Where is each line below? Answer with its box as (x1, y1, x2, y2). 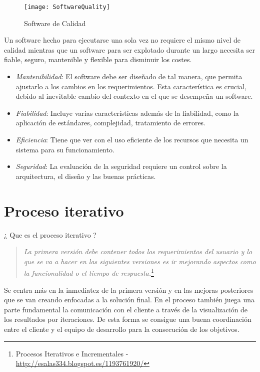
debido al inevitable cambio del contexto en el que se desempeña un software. (15, 91, 253, 101)
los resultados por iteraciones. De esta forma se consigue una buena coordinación (4, 314, 251, 324)
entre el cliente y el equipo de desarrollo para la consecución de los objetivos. (4, 323, 239, 334)
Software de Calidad (24, 18, 86, 28)
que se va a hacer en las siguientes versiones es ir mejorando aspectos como (23, 256, 256, 266)
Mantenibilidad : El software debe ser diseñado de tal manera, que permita (15, 71, 242, 82)
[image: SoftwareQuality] (24, 4, 110, 11)
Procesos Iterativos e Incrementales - (15, 348, 128, 358)
